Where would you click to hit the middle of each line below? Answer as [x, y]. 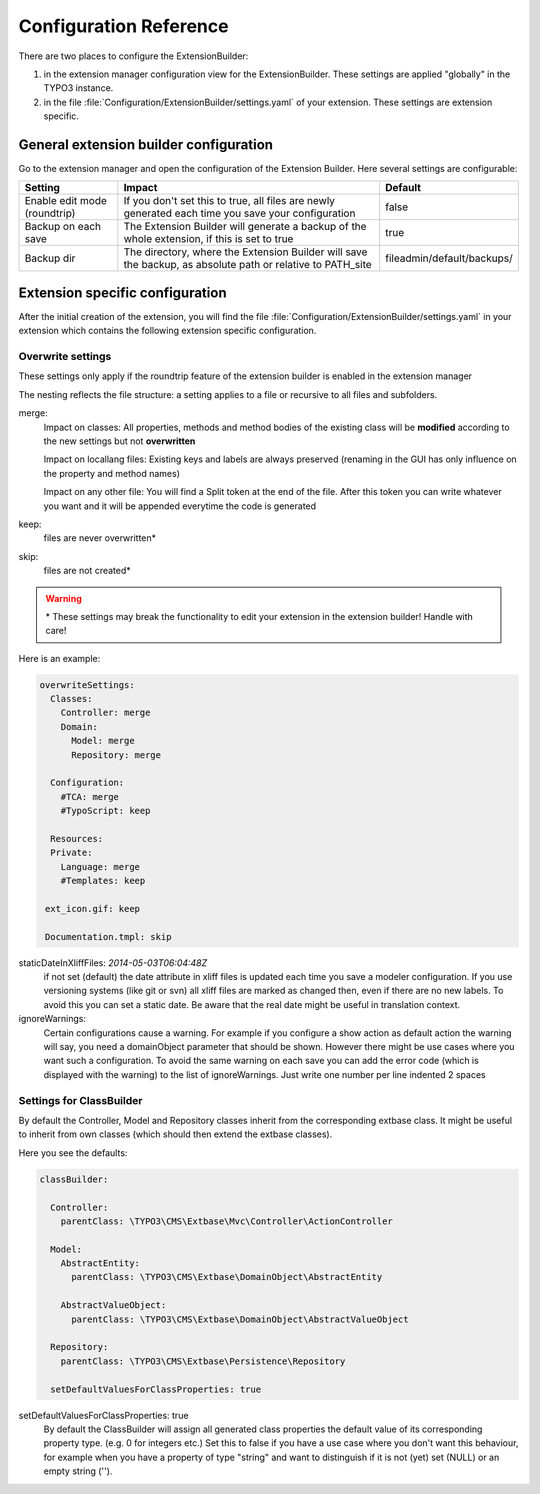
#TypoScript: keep [105, 811]
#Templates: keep [103, 881]
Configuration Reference [123, 26]
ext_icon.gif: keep [92, 908]
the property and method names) [111, 473]
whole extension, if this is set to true [208, 239]
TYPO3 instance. [78, 88]
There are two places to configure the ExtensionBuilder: [133, 56]
